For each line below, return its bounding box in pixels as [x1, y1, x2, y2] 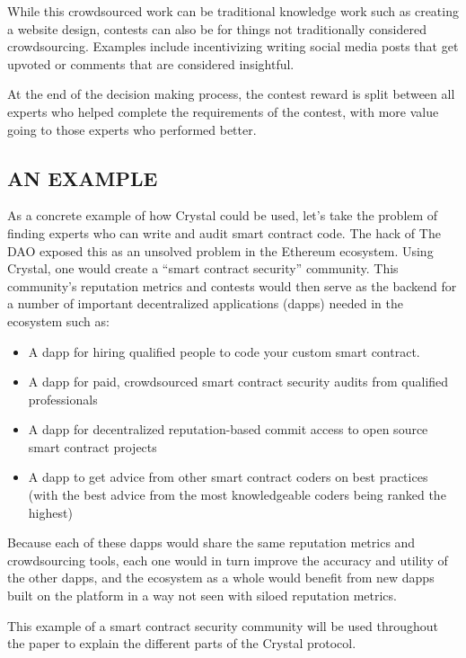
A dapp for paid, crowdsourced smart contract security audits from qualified [28, 372, 449, 391]
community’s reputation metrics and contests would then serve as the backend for [7, 276, 457, 295]
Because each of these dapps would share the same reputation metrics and [7, 533, 416, 552]
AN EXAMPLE [7, 164, 158, 191]
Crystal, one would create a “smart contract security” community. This [7, 259, 399, 278]
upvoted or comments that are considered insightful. [7, 54, 295, 73]
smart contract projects [28, 437, 157, 456]
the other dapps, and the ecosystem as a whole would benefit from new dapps [7, 568, 435, 587]
